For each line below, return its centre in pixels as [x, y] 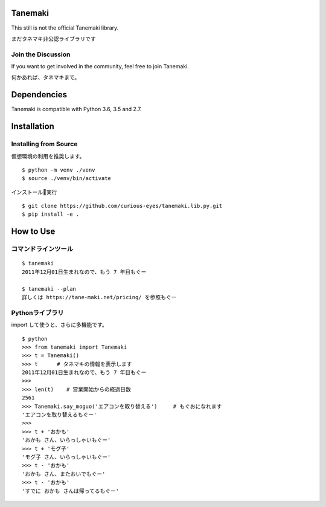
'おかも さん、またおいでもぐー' [64, 474]
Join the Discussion [41, 54]
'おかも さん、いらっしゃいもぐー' [66, 440]
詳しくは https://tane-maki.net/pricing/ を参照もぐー [99, 297]
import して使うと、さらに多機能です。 [59, 325]
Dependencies [39, 95]
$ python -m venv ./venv [59, 170]
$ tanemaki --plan [49, 289]
